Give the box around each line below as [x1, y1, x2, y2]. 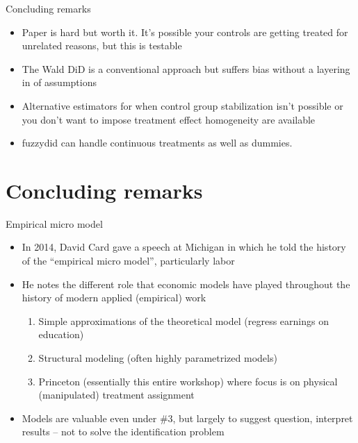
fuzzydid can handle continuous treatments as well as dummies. [22, 135, 293, 150]
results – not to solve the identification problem [22, 424, 225, 439]
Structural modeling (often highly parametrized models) [38, 351, 277, 365]
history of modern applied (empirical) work [22, 290, 206, 305]
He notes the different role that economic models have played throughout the [22, 276, 350, 291]
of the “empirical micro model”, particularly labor [22, 253, 235, 268]
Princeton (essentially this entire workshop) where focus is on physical [38, 374, 338, 388]
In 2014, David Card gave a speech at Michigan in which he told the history [22, 240, 346, 254]
